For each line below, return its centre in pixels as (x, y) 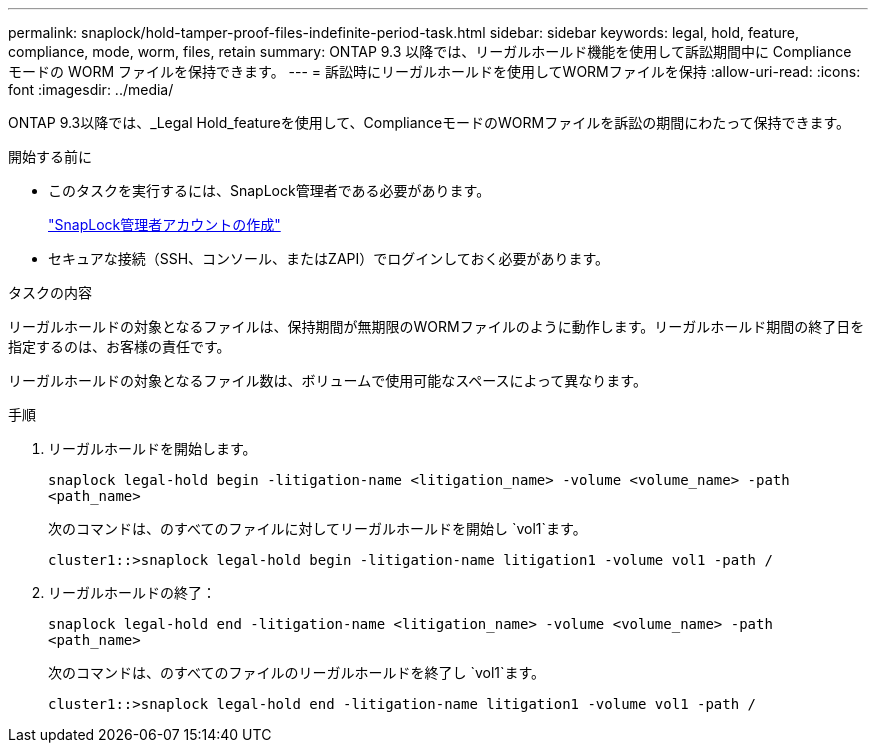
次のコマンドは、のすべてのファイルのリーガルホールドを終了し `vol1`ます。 (297, 672)
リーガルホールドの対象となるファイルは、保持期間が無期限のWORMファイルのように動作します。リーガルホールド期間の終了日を (436, 326)
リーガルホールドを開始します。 (152, 448)
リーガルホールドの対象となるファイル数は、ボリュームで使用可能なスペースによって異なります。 (327, 380)
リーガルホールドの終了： (132, 592)
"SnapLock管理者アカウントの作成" (164, 224)
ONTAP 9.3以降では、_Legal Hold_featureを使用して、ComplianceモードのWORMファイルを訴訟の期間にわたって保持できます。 (429, 122)
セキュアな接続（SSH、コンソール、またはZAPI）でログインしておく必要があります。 (329, 258)
